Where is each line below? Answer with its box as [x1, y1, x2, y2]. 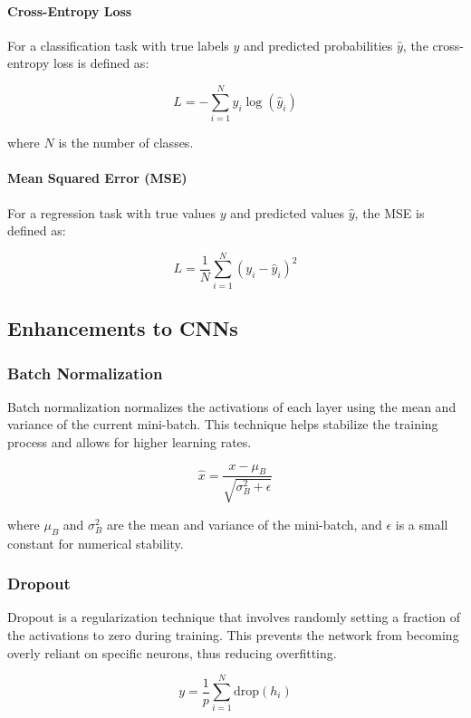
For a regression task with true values [7, 203, 216, 222]
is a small [395, 514, 448, 533]
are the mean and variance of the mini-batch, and [106, 514, 382, 533]
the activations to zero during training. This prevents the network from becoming [7, 626, 459, 645]
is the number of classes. [58, 133, 194, 152]
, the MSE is [354, 203, 425, 222]
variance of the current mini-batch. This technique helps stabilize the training [7, 415, 438, 434]
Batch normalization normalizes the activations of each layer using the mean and [7, 397, 457, 416]
